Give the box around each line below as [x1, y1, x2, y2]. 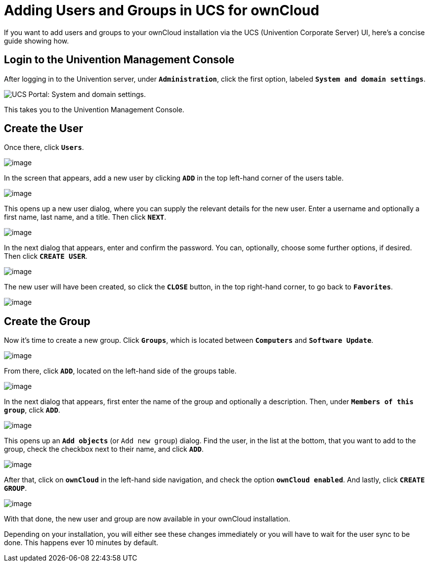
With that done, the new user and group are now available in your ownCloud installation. [4, 515, 291, 523]
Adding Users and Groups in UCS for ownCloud [4, 2, 319, 19]
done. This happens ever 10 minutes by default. [4, 538, 159, 547]
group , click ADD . [4, 406, 60, 415]
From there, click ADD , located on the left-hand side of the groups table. [4, 367, 237, 376]
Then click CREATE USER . [4, 252, 87, 261]
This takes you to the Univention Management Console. [4, 105, 184, 114]
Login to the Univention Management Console [4, 53, 235, 66]
